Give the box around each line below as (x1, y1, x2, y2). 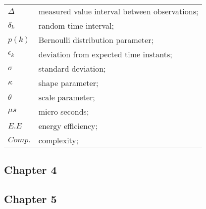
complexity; (38, 134, 79, 146)
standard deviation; (38, 63, 106, 74)
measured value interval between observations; (38, 5, 199, 17)
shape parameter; (38, 77, 99, 88)
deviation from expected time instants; (38, 48, 172, 60)
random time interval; (38, 20, 114, 31)
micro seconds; (38, 106, 89, 117)
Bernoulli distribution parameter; (38, 34, 154, 45)
